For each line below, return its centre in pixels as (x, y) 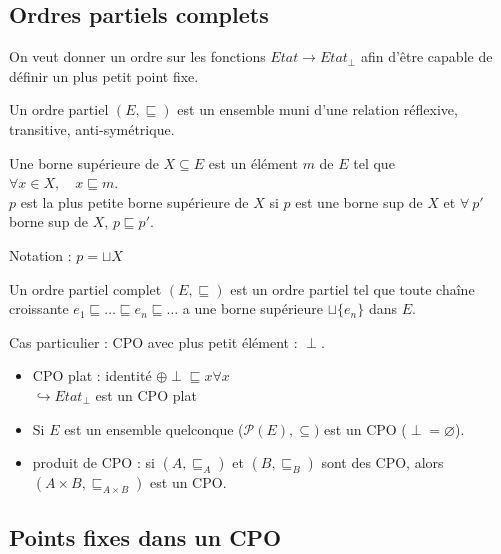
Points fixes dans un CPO (145, 536)
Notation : (40, 254)
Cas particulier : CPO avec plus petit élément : (153, 341)
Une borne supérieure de (84, 162)
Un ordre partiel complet (85, 288)
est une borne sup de (359, 201)
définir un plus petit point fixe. (104, 75)
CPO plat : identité (92, 375)
